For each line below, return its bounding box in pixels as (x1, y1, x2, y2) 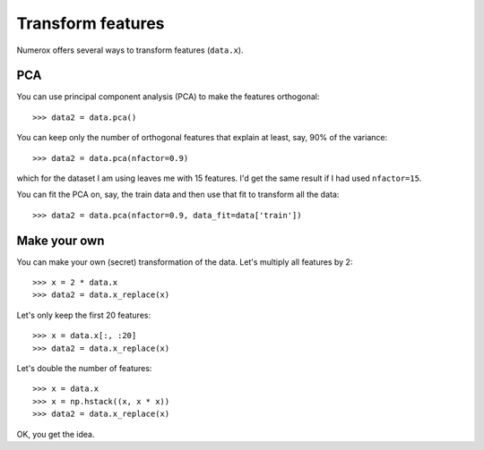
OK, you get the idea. (16, 429, 95, 439)
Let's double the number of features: (16, 363, 152, 374)
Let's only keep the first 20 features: (16, 310, 151, 320)
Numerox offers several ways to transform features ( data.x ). (16, 45, 244, 55)
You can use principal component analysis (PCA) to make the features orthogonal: (16, 91, 320, 102)
